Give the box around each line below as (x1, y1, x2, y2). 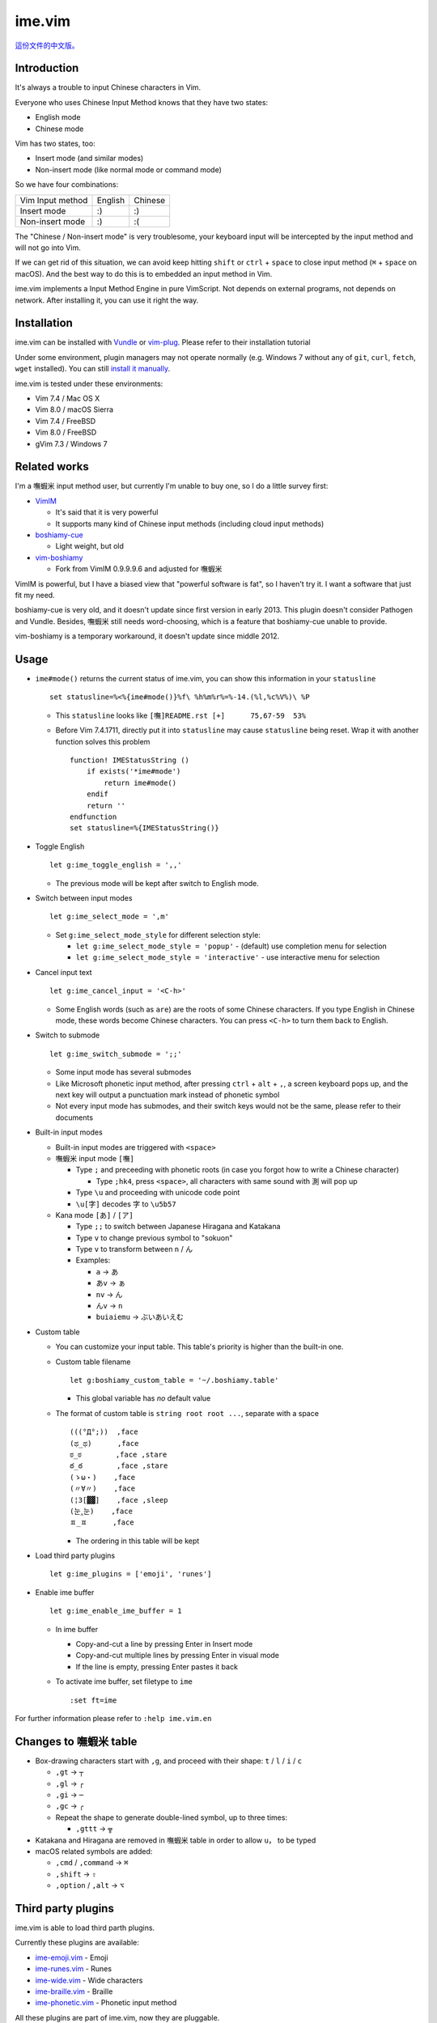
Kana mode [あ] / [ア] (55, 1210, 134, 1219)
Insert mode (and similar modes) (35, 154, 144, 163)
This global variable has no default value (75, 1393, 211, 1403)
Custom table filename (55, 1356, 131, 1367)
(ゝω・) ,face (70, 1473, 136, 1482)
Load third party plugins (35, 1550, 116, 1561)
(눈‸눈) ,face (70, 1506, 134, 1516)
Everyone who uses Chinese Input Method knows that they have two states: (15, 97, 269, 107)
